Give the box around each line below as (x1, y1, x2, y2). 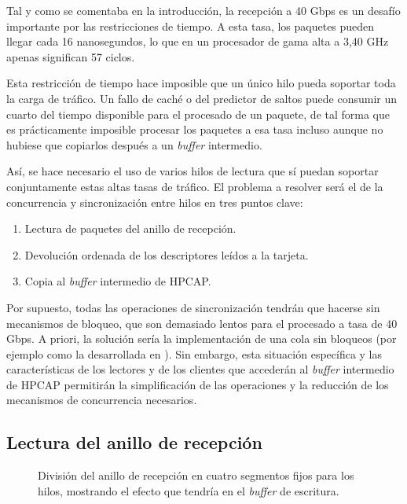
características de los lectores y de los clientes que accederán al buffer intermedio (6, 361, 394, 377)
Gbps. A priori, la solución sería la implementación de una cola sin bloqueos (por (6, 330, 397, 347)
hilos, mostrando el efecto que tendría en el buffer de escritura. (38, 482, 339, 498)
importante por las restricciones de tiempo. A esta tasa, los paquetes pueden (6, 17, 375, 34)
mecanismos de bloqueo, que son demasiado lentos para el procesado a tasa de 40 (6, 315, 398, 331)
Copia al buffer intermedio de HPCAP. (24, 273, 211, 289)
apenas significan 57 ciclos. (6, 48, 135, 64)
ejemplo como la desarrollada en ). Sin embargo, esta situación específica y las (6, 345, 383, 362)
